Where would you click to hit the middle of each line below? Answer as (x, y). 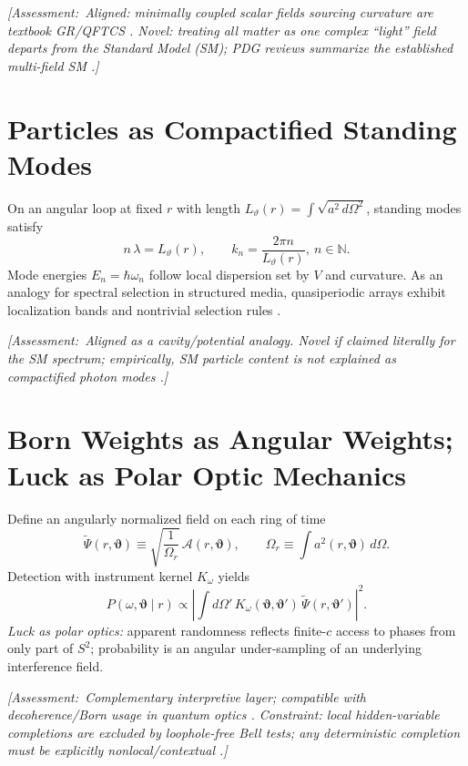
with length (209, 207)
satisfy (25, 225)
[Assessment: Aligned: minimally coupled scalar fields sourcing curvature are (220, 12)
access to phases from (396, 630)
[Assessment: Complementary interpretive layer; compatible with (187, 696)
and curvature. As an (384, 274)
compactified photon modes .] (88, 376)
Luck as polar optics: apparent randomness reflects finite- (167, 630)
